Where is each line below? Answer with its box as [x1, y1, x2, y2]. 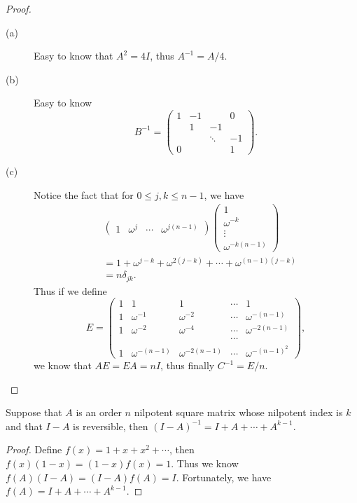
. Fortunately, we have [176, 469, 272, 484]
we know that [34, 358, 92, 373]
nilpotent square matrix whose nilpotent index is [134, 405, 343, 420]
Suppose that [6, 405, 62, 420]
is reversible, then [73, 418, 148, 433]
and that [6, 418, 43, 433]
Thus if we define [34, 283, 107, 298]
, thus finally [160, 358, 215, 373]
